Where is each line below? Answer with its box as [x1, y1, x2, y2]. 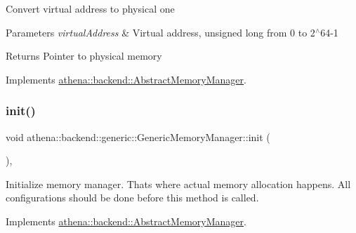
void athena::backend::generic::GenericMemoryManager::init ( [6, 129, 270, 144]
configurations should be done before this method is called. [6, 190, 259, 205]
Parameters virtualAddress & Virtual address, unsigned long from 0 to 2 [6, 25, 315, 39]
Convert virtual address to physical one [6, 1, 175, 15]
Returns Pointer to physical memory [6, 48, 162, 63]
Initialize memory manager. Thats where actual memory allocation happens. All [6, 176, 351, 191]
